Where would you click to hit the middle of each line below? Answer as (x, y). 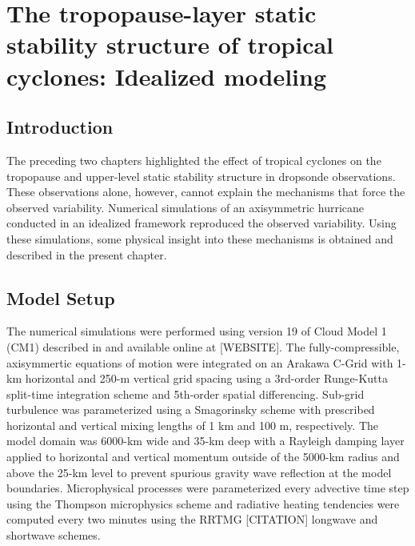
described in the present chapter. (87, 254)
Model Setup (61, 297)
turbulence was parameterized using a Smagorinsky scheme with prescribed (191, 409)
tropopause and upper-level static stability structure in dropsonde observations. (201, 176)
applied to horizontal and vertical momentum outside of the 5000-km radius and (203, 457)
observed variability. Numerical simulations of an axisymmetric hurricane (186, 207)
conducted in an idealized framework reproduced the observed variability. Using (202, 223)
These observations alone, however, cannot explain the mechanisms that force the (206, 192)
